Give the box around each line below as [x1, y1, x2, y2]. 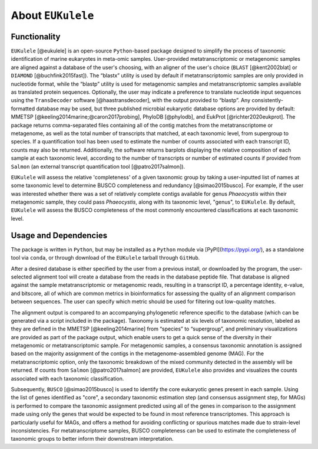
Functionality [11, 31, 61, 41]
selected [11, 273, 32, 280]
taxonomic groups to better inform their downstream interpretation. [11, 435, 174, 443]
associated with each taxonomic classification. [11, 375, 124, 382]
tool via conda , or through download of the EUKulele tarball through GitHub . [11, 254, 200, 261]
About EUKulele [11, 9, 94, 22]
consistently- [251, 97, 284, 104]
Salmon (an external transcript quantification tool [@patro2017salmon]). [11, 163, 185, 170]
